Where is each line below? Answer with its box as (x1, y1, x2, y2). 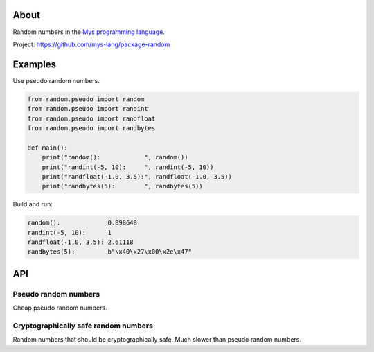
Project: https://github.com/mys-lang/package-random (12, 40, 170, 49)
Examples (12, 58, 57, 70)
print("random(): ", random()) (42, 153, 188, 161)
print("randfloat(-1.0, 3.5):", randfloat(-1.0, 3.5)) (42, 173, 232, 180)
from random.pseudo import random (27, 95, 145, 103)
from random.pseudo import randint (27, 105, 148, 113)
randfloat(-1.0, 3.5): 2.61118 (27, 238, 134, 246)
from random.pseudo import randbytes (27, 124, 156, 132)
